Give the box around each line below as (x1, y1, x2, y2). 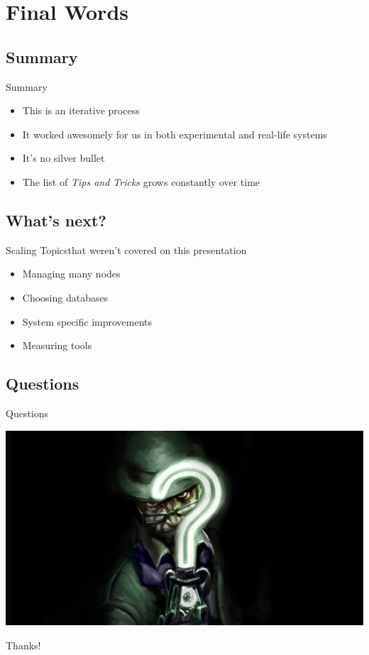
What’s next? (6, 209, 106, 231)
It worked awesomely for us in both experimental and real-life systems (22, 126, 327, 141)
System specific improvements (22, 314, 153, 329)
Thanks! (6, 638, 41, 653)
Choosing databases (22, 290, 109, 304)
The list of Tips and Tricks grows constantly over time (22, 174, 260, 189)
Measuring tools (22, 338, 92, 353)
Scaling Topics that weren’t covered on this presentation (6, 242, 247, 257)
